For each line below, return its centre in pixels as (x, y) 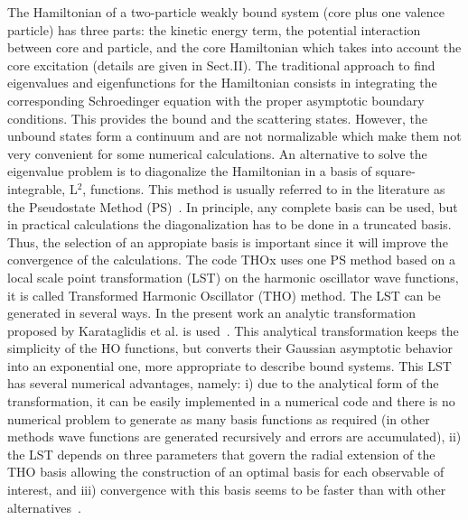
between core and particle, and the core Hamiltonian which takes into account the (234, 47)
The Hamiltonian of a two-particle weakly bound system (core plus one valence (226, 12)
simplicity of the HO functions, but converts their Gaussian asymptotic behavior (230, 348)
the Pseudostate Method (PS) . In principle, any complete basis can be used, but (233, 206)
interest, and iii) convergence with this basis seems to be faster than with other (227, 490)
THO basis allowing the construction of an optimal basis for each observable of (226, 472)
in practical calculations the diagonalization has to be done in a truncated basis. (229, 224)
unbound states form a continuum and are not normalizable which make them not (234, 136)
